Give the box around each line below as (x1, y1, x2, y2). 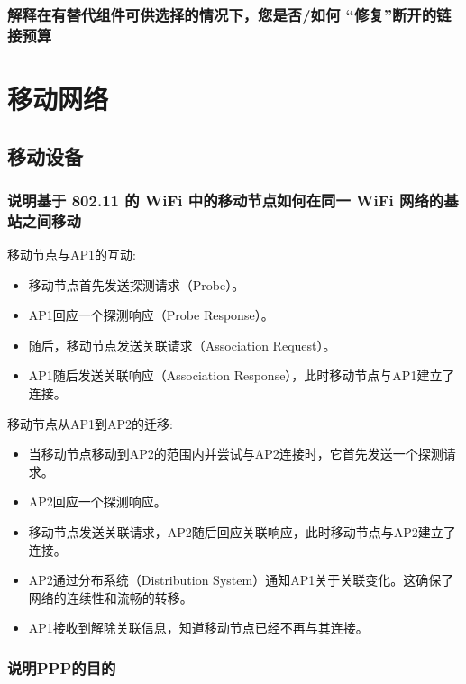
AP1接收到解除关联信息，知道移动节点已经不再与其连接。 (28, 618, 369, 637)
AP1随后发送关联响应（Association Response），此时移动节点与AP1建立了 (28, 366, 455, 385)
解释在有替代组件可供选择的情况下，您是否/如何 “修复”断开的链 (7, 3, 452, 25)
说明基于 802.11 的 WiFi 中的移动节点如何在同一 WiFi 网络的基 (7, 188, 459, 211)
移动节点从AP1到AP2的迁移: (7, 414, 173, 433)
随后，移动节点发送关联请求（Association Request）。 (28, 335, 336, 354)
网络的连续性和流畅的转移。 (28, 588, 193, 606)
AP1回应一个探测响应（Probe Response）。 (28, 306, 274, 324)
